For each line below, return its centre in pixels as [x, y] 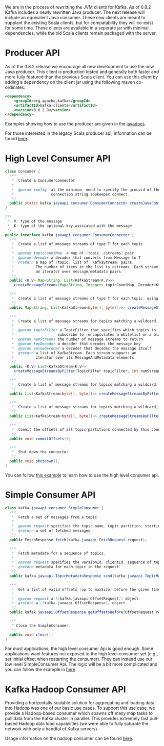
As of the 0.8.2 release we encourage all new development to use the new [80, 66]
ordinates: [15, 87]
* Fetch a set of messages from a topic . [55, 517]
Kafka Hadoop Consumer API [65, 689]
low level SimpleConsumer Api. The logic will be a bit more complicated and [81, 664]
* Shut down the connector [40, 452]
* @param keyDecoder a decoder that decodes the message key [76, 344]
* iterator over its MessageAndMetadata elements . [74, 357]
